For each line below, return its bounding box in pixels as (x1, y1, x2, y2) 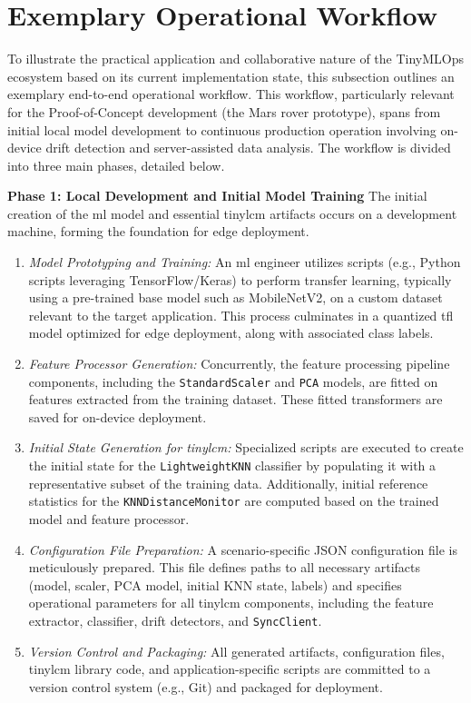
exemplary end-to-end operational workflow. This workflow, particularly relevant (7, 84, 455, 104)
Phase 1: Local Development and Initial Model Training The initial (7, 186, 427, 205)
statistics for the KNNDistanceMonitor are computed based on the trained (28, 491, 439, 510)
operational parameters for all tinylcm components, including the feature (28, 593, 434, 612)
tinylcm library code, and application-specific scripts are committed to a (28, 659, 431, 678)
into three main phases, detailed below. (7, 155, 225, 174)
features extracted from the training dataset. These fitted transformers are (28, 390, 443, 409)
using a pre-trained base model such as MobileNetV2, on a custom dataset (28, 288, 443, 307)
